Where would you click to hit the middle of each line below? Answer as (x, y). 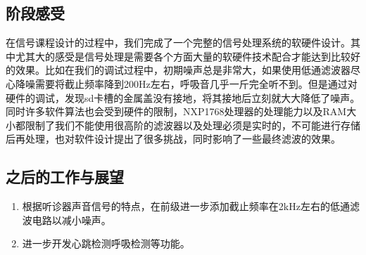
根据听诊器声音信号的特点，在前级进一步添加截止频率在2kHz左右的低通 (186, 206)
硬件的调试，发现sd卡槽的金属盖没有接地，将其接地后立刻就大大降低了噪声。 (183, 97)
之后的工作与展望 (65, 177)
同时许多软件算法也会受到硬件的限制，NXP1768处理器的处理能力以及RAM (176, 111)
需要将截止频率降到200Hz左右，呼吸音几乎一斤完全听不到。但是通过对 (196, 83)
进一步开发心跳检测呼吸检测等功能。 (106, 243)
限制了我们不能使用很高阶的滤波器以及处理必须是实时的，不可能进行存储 (193, 125)
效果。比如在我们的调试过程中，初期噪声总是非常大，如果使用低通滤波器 (183, 70)
